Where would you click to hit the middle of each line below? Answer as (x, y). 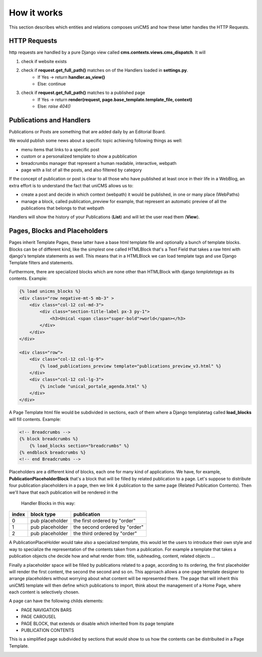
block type (43, 514)
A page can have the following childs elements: (56, 601)
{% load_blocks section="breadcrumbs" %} (79, 446)
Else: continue (52, 84)
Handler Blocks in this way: (48, 503)
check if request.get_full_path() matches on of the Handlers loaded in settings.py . (105, 70)
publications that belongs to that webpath (63, 208)
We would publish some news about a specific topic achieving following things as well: (96, 141)
